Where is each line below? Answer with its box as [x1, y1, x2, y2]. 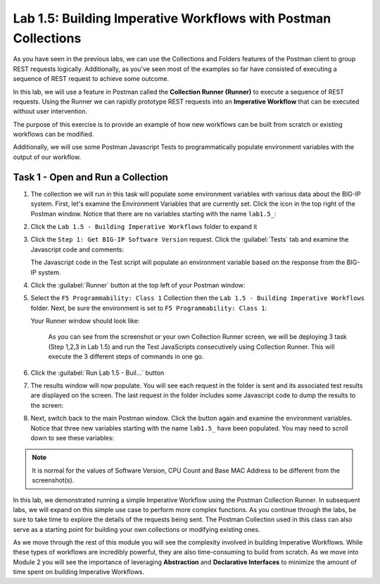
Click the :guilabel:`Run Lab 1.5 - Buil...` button [30, 368, 165, 377]
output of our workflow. [13, 152, 81, 161]
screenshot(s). [32, 476, 75, 485]
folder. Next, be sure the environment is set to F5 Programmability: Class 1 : [30, 304, 267, 312]
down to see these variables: [30, 433, 115, 442]
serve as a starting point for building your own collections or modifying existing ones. [13, 525, 260, 533]
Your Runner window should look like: [30, 317, 140, 325]
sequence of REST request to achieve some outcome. [13, 75, 169, 83]
